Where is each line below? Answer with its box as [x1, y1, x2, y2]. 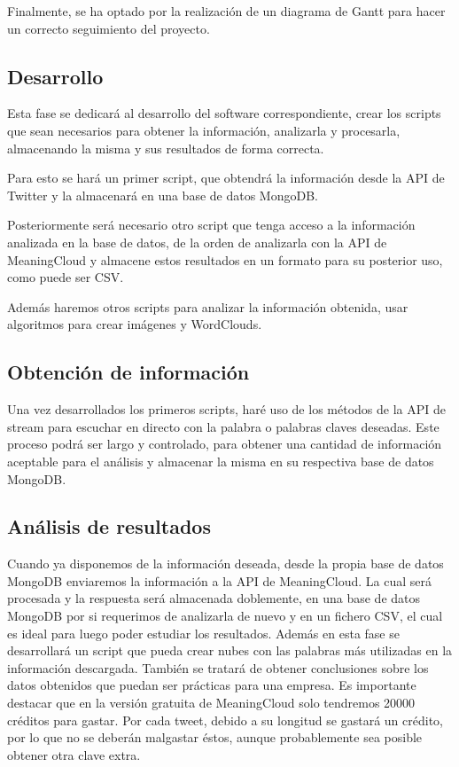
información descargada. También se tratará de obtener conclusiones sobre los [7, 658, 429, 677]
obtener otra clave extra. [7, 745, 141, 763]
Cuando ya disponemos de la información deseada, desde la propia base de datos [7, 554, 444, 573]
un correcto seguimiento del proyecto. [7, 19, 210, 37]
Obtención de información [7, 358, 250, 386]
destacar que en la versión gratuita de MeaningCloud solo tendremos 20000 [7, 693, 416, 712]
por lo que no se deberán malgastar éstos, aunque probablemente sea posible [7, 728, 423, 747]
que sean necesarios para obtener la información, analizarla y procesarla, [7, 121, 401, 139]
